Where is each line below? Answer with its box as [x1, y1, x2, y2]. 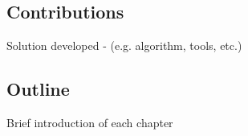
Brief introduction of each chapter [6, 114, 173, 130]
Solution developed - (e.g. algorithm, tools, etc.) [6, 37, 242, 54]
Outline [6, 76, 70, 101]
